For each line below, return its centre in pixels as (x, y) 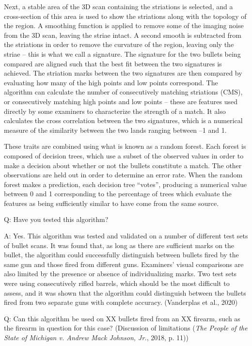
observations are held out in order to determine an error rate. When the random (123, 175)
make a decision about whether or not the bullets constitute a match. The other (123, 165)
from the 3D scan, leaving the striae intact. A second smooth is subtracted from (123, 35)
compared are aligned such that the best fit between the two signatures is (113, 63)
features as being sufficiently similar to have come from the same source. (111, 203)
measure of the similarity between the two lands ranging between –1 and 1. (115, 130)
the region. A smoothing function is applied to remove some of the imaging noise (124, 25)
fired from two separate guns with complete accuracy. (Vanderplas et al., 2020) (121, 302)
